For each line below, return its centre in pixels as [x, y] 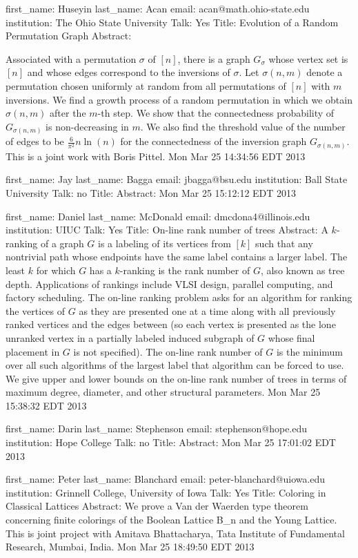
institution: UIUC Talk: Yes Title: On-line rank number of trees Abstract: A [167, 230]
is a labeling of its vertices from [165, 243]
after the [68, 113]
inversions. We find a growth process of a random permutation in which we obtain [179, 99]
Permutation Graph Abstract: [69, 36]
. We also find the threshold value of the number [243, 126]
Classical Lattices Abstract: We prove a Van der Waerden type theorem [157, 506]
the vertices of [36, 310]
